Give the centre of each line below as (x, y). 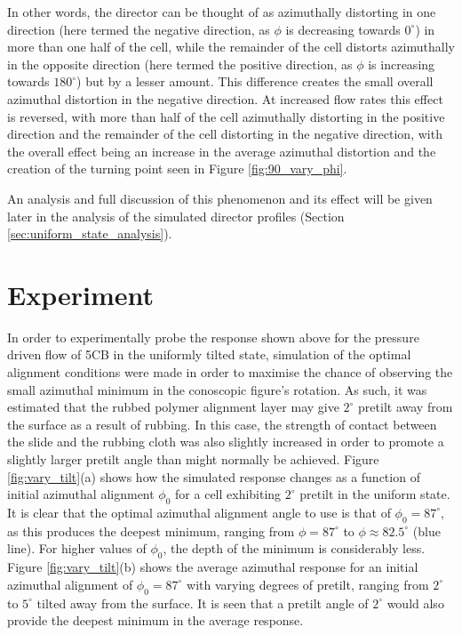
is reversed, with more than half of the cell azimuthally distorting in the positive (226, 116)
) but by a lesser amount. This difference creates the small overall (255, 81)
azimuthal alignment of (70, 584)
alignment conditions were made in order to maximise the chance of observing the (230, 372)
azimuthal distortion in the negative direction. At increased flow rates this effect (225, 98)
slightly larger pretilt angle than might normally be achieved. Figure (193, 459)
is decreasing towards (343, 29)
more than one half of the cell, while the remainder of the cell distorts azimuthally (231, 47)
